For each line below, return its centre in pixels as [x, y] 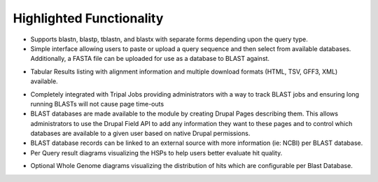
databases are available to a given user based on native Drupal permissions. [140, 134]
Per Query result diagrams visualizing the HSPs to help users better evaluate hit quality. [156, 153]
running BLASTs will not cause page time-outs [97, 104]
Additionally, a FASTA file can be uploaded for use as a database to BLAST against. [150, 59]
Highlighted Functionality [88, 18]
